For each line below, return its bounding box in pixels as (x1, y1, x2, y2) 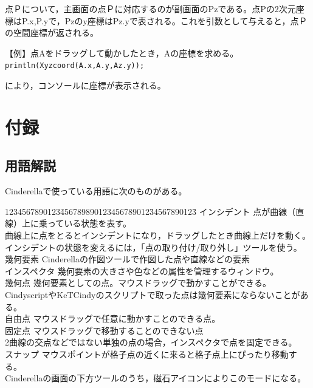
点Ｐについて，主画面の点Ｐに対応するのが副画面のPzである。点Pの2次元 (5, 2, 296, 15)
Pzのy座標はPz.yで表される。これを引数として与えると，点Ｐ (64, 14, 308, 27)
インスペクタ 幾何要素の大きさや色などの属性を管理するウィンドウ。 (5, 264, 279, 277)
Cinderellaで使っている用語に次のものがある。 (5, 185, 187, 197)
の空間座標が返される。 (5, 26, 98, 39)
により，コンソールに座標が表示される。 (5, 79, 166, 92)
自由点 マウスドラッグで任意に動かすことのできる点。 (5, 312, 221, 325)
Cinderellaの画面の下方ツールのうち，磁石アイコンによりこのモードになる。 (5, 372, 306, 384)
